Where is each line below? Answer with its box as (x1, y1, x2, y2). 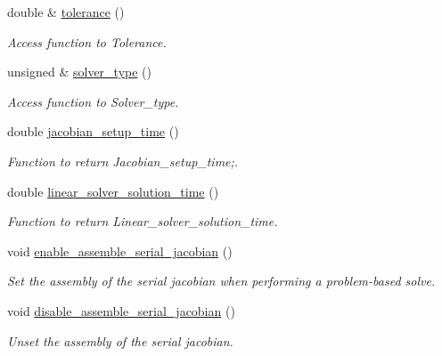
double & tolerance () (7, 3, 125, 20)
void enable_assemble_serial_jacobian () (7, 241, 233, 260)
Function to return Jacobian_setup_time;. (7, 151, 239, 170)
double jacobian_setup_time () (7, 122, 179, 141)
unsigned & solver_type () (7, 62, 151, 81)
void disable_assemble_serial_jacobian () (7, 301, 235, 320)
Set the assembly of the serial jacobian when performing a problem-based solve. (7, 271, 436, 290)
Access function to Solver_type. (7, 92, 179, 110)
